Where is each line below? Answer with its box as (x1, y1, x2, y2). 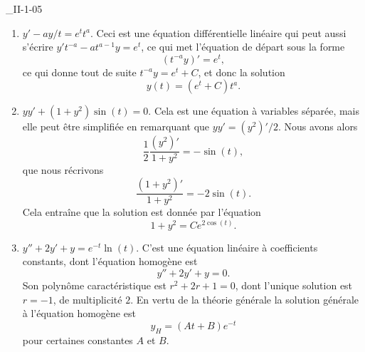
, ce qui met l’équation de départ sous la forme (141, 39, 345, 54)
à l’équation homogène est (22, 306, 136, 321)
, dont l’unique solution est (235, 277, 353, 292)
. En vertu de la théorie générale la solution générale (130, 291, 359, 306)
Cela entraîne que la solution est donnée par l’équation (22, 205, 261, 219)
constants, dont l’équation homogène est (22, 254, 198, 269)
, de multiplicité (53, 291, 122, 306)
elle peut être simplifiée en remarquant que (22, 119, 210, 134)
